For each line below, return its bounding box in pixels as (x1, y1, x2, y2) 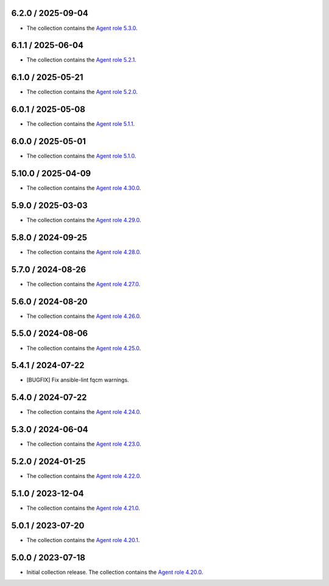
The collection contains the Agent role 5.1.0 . (26, 153, 136, 160)
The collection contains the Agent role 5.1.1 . (26, 120, 135, 128)
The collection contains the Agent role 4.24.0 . (26, 408, 141, 416)
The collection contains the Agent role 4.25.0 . (26, 344, 141, 352)
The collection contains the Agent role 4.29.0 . (26, 216, 141, 223)
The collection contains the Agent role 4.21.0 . (26, 504, 140, 512)
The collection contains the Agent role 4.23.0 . (26, 440, 141, 448)
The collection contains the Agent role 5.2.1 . (26, 56, 136, 63)
